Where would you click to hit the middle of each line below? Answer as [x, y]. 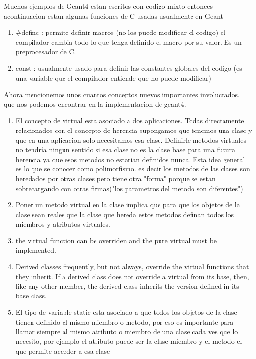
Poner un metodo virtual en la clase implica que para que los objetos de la [128, 205]
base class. [31, 295]
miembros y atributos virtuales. [63, 224]
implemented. [36, 250]
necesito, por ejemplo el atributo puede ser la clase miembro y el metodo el [129, 341]
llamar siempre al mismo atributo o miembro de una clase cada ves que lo [127, 331]
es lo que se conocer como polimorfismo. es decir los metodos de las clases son [133, 169]
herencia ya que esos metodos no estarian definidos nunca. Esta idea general [130, 159]
